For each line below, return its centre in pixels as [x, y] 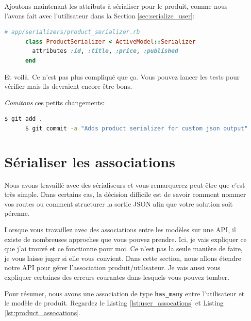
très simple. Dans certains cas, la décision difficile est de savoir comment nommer [125, 194]
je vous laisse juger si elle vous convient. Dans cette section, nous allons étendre [123, 258]
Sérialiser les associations [90, 161]
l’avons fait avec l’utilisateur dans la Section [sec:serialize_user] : [100, 15]
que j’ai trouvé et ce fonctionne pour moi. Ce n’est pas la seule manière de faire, [124, 249]
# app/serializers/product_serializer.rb [72, 32]
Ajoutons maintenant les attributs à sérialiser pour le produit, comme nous [116, 6]
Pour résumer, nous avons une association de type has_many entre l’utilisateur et [125, 293]
